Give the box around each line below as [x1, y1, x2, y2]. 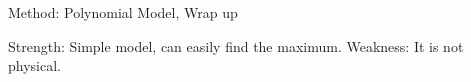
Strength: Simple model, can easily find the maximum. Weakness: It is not [8, 35, 464, 56]
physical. [8, 55, 61, 76]
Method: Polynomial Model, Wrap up [8, 2, 238, 22]
